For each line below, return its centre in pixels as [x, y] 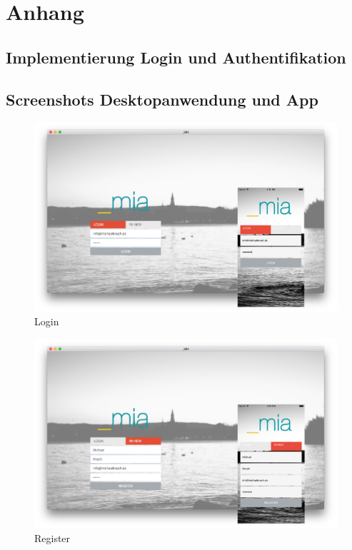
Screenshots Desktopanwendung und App [162, 99]
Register [52, 538]
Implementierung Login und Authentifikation [176, 57]
